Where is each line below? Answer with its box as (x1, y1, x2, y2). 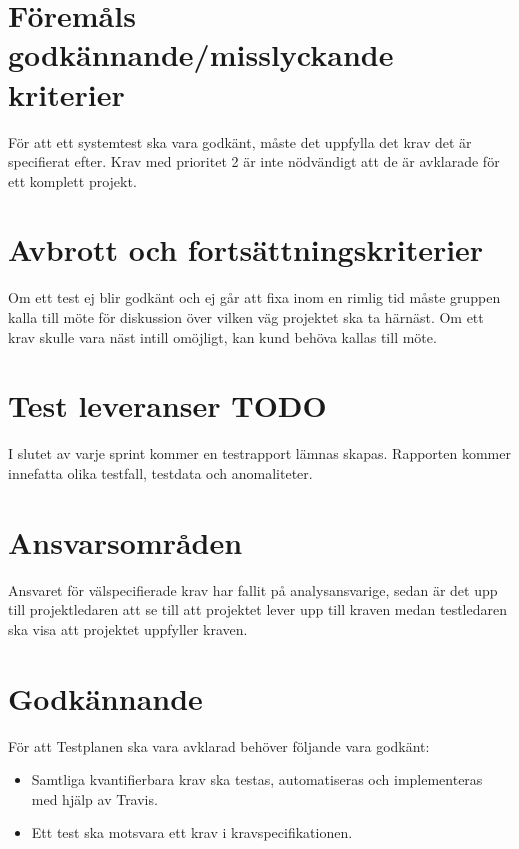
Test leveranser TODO (8, 385, 327, 426)
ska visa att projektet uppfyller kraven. (8, 618, 248, 639)
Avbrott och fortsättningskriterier (8, 229, 484, 270)
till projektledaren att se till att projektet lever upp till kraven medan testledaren (8, 599, 507, 620)
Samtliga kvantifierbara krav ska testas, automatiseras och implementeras (31, 769, 483, 790)
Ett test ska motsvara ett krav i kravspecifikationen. (31, 822, 353, 843)
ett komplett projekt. (8, 170, 137, 191)
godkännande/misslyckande (8, 34, 394, 75)
